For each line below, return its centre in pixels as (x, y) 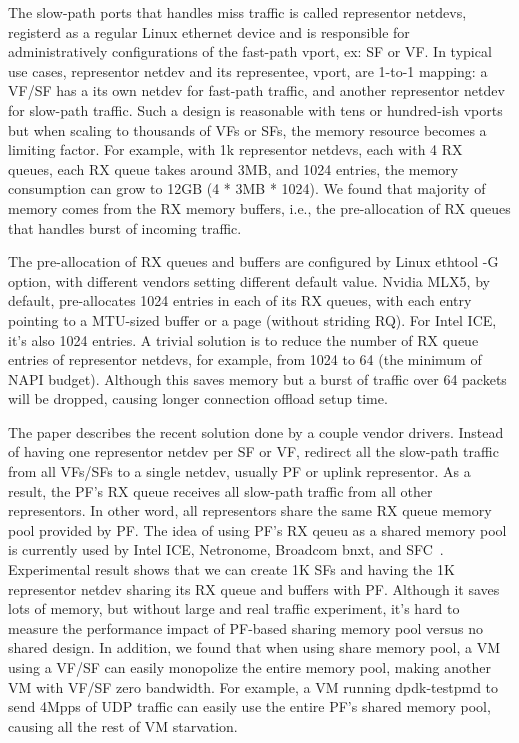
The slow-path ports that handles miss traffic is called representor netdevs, (237, 12)
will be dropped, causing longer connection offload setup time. (198, 398)
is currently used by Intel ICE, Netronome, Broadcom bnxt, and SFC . (226, 549)
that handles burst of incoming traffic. (125, 227)
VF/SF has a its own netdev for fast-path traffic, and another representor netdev (256, 90)
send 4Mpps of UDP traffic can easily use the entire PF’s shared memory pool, (249, 706)
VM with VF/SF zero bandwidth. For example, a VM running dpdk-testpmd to (253, 686)
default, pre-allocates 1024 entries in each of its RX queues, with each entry (240, 300)
